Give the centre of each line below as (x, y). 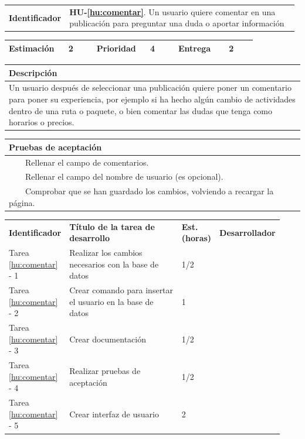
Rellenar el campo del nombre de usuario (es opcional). (124, 176)
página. (22, 202)
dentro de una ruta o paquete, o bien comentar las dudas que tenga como (141, 110)
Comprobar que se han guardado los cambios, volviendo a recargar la (149, 191)
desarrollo (90, 238)
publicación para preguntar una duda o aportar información (177, 23)
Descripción (33, 72)
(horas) (196, 238)
